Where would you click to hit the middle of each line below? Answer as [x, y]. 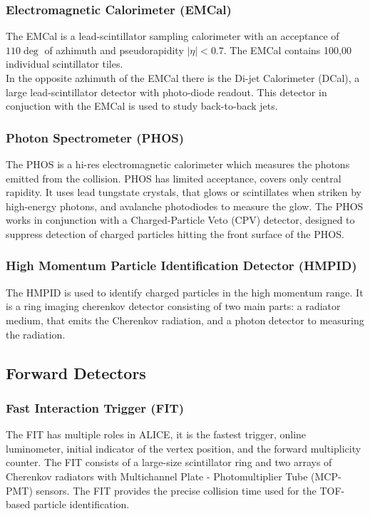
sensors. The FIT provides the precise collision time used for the [176, 490]
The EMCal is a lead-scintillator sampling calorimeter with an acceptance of [173, 36]
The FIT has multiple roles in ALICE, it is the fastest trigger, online [156, 434]
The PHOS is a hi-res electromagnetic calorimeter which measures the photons [178, 164]
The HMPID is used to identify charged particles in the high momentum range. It [185, 292]
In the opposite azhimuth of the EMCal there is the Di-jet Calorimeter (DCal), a [183, 78]
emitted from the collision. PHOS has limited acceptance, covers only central [174, 178]
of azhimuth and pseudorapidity [114, 50]
